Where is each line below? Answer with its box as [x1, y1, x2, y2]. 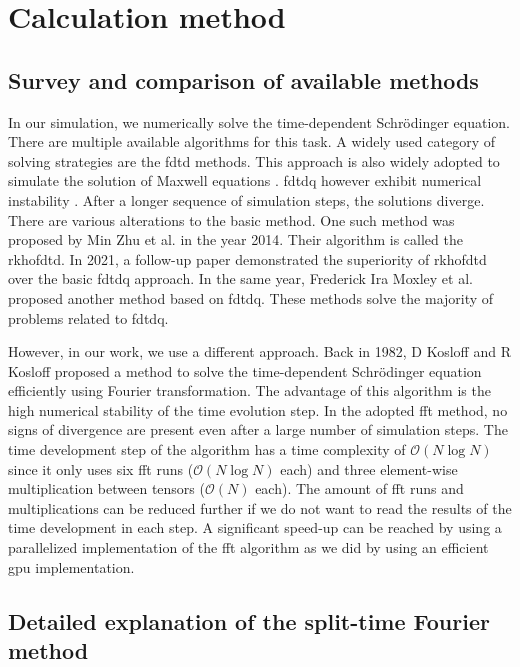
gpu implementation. [8, 556, 135, 577]
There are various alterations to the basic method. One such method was [8, 209, 455, 230]
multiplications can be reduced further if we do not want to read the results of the [8, 497, 512, 518]
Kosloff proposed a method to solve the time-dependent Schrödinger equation [8, 360, 482, 381]
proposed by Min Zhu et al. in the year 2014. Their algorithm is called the [8, 229, 463, 250]
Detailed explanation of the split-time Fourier [8, 605, 490, 636]
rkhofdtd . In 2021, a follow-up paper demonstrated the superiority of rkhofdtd [8, 248, 487, 269]
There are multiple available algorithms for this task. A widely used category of [8, 131, 495, 152]
